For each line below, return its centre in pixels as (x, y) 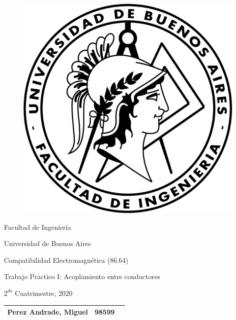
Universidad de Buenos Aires (47, 243)
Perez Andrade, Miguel (48, 312)
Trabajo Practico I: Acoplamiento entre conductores (82, 276)
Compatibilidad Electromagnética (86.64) (66, 260)
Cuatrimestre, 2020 (44, 293)
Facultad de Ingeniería (38, 227)
